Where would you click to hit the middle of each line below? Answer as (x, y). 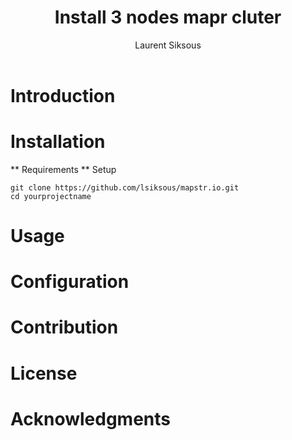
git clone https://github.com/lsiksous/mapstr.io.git (125, 187)
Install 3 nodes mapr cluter (168, 17)
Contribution (64, 327)
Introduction (63, 95)
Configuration (70, 282)
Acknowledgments (91, 418)
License (44, 373)
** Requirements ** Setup (63, 169)
